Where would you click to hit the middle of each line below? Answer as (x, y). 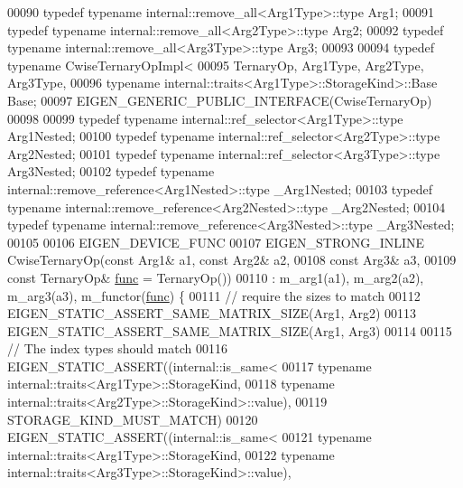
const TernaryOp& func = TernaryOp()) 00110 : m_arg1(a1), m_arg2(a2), (216, 277)
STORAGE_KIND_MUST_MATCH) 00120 (133, 419)
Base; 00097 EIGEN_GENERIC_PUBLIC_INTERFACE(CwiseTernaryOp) (220, 100)
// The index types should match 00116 (117, 348)
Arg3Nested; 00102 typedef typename (111, 171)
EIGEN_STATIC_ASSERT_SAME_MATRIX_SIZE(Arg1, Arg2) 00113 (212, 313)
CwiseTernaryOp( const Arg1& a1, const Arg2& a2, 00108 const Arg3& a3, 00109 (232, 260)
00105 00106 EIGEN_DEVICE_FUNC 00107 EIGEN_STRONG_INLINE (216, 242)
